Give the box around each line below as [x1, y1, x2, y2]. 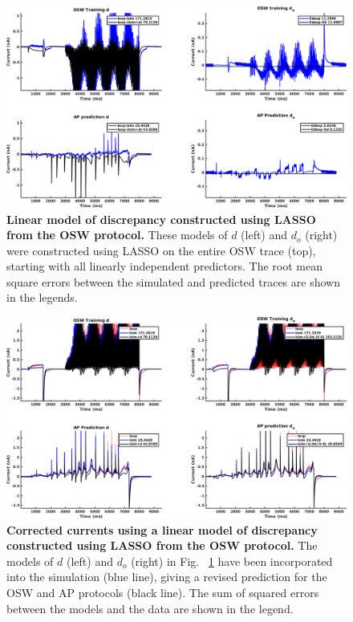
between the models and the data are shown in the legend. [6, 600, 294, 616]
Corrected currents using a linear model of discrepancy [6, 521, 318, 538]
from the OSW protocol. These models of [6, 226, 228, 243]
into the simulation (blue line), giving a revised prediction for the [6, 568, 327, 585]
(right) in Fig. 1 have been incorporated [131, 552, 333, 569]
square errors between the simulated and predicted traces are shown [6, 273, 340, 290]
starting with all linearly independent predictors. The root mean [6, 258, 323, 274]
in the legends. [6, 289, 78, 306]
